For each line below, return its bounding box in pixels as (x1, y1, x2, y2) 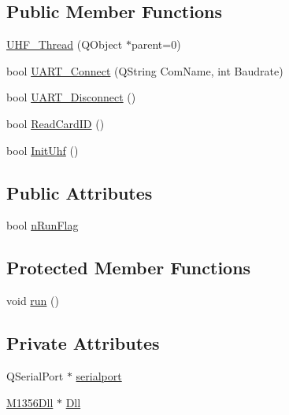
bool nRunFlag (6, 217, 79, 233)
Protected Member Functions (6, 255, 251, 280)
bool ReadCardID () (6, 115, 105, 131)
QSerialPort (6, 367, 64, 384)
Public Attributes (6, 180, 153, 204)
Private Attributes (6, 331, 160, 355)
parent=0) (131, 36, 181, 53)
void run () (6, 292, 59, 309)
